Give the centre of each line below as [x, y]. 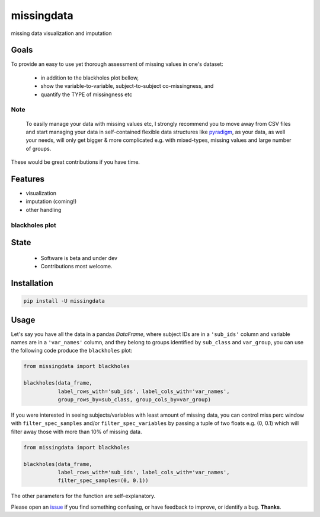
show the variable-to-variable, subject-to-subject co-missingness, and [127, 86]
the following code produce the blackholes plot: [72, 351]
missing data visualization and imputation [61, 33]
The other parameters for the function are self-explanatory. [83, 496]
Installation [32, 283]
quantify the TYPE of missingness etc [87, 94]
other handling [44, 210]
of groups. [39, 148]
